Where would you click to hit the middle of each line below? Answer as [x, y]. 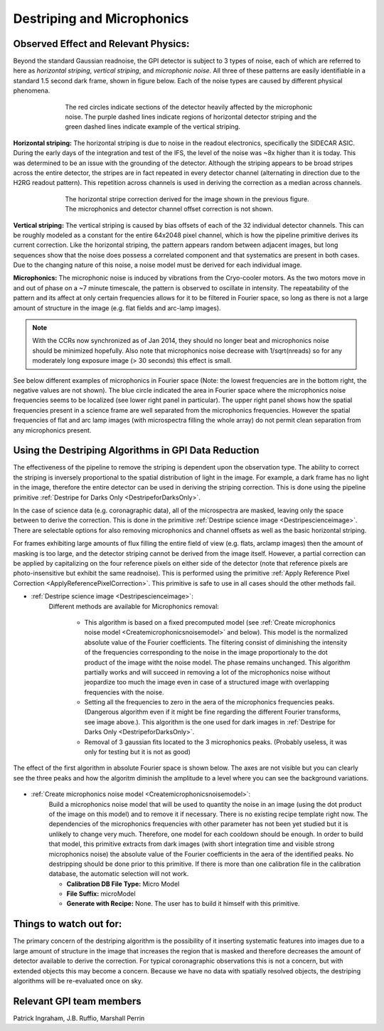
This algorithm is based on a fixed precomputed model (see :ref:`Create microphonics [210, 622]
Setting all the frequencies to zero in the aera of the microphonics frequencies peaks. [209, 702]
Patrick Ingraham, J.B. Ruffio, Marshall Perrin [79, 1018]
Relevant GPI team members [77, 1001]
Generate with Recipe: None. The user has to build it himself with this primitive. [183, 904]
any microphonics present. [52, 430]
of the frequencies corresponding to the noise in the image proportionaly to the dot [206, 652]
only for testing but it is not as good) [138, 752]
